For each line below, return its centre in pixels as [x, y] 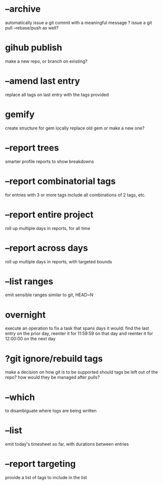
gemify [20, 114]
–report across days [47, 248]
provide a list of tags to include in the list [46, 478]
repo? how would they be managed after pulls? [53, 377]
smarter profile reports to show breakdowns [50, 161]
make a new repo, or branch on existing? [46, 61]
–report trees [32, 148]
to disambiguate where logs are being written [51, 411]
